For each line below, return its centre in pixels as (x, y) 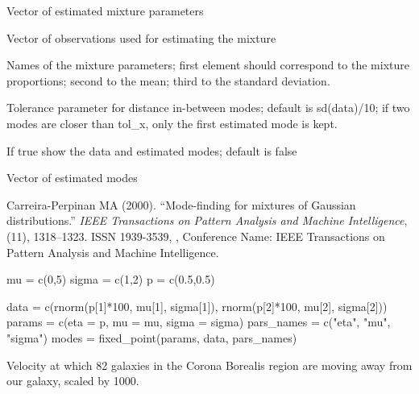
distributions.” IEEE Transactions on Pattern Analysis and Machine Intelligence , (207, 220)
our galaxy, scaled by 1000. (73, 381)
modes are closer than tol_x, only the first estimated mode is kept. (172, 123)
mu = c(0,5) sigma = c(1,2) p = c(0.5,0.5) (111, 279)
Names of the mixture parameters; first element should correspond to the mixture (208, 65)
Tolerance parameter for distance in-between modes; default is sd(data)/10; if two (208, 108)
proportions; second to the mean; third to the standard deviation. (168, 80)
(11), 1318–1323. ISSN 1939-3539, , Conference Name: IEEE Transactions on (196, 236)
